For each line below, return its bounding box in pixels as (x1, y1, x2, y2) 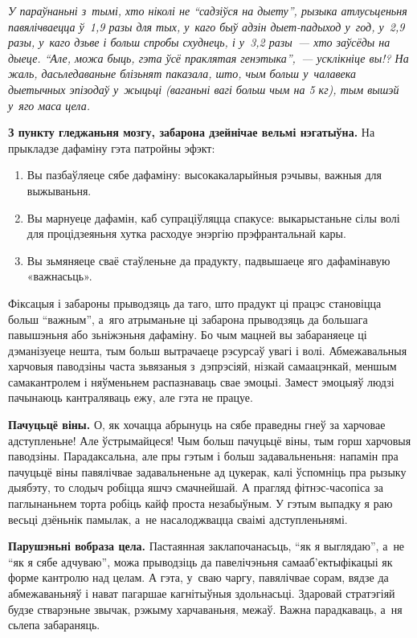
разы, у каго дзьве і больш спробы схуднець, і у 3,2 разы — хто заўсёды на (8, 34, 390, 51)
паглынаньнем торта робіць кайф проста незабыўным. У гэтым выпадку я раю (8, 495, 393, 512)
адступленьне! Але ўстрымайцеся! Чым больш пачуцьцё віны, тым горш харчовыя (8, 431, 411, 448)
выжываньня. (27, 182, 92, 198)
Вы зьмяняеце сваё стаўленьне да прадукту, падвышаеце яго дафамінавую (27, 252, 390, 268)
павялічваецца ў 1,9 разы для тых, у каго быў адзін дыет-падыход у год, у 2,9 (8, 18, 405, 35)
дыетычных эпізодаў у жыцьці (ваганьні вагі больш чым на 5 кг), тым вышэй (8, 80, 399, 97)
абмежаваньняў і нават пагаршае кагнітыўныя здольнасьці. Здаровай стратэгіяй (8, 585, 395, 601)
